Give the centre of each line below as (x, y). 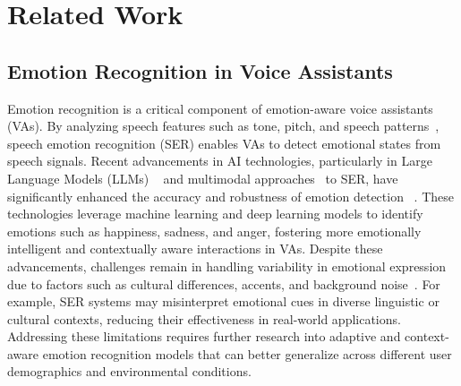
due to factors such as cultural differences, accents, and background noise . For (224, 283)
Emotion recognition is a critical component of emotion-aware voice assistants (220, 108)
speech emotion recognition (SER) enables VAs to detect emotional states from (224, 143)
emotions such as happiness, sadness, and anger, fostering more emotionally (214, 231)
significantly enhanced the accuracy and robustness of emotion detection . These (231, 196)
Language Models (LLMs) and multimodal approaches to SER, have (203, 178)
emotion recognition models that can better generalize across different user (247, 353)
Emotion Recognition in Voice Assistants (200, 70)
